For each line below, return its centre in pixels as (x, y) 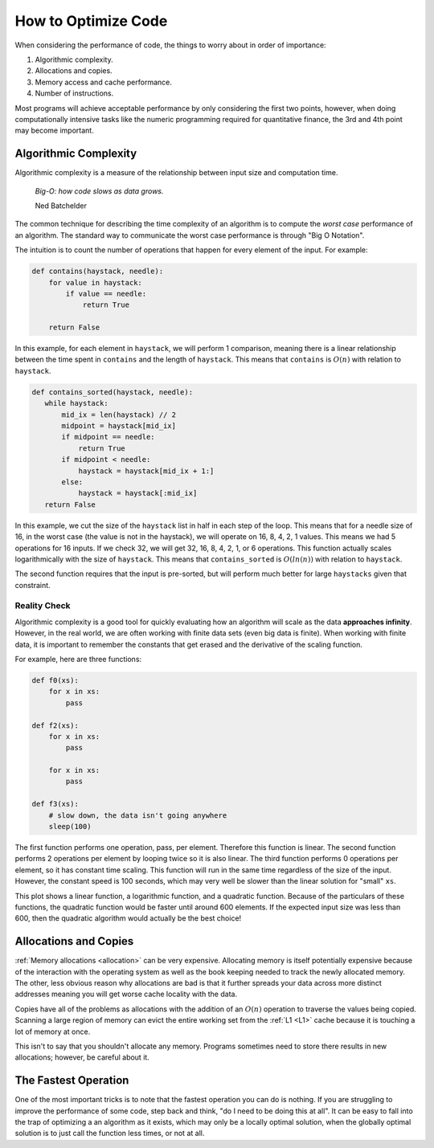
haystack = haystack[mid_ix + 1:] (146, 471)
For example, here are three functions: (78, 659)
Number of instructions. (74, 93)
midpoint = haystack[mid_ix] (119, 426)
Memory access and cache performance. (103, 82)
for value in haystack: (95, 282)
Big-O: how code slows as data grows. (99, 191)
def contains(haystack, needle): (98, 272)
